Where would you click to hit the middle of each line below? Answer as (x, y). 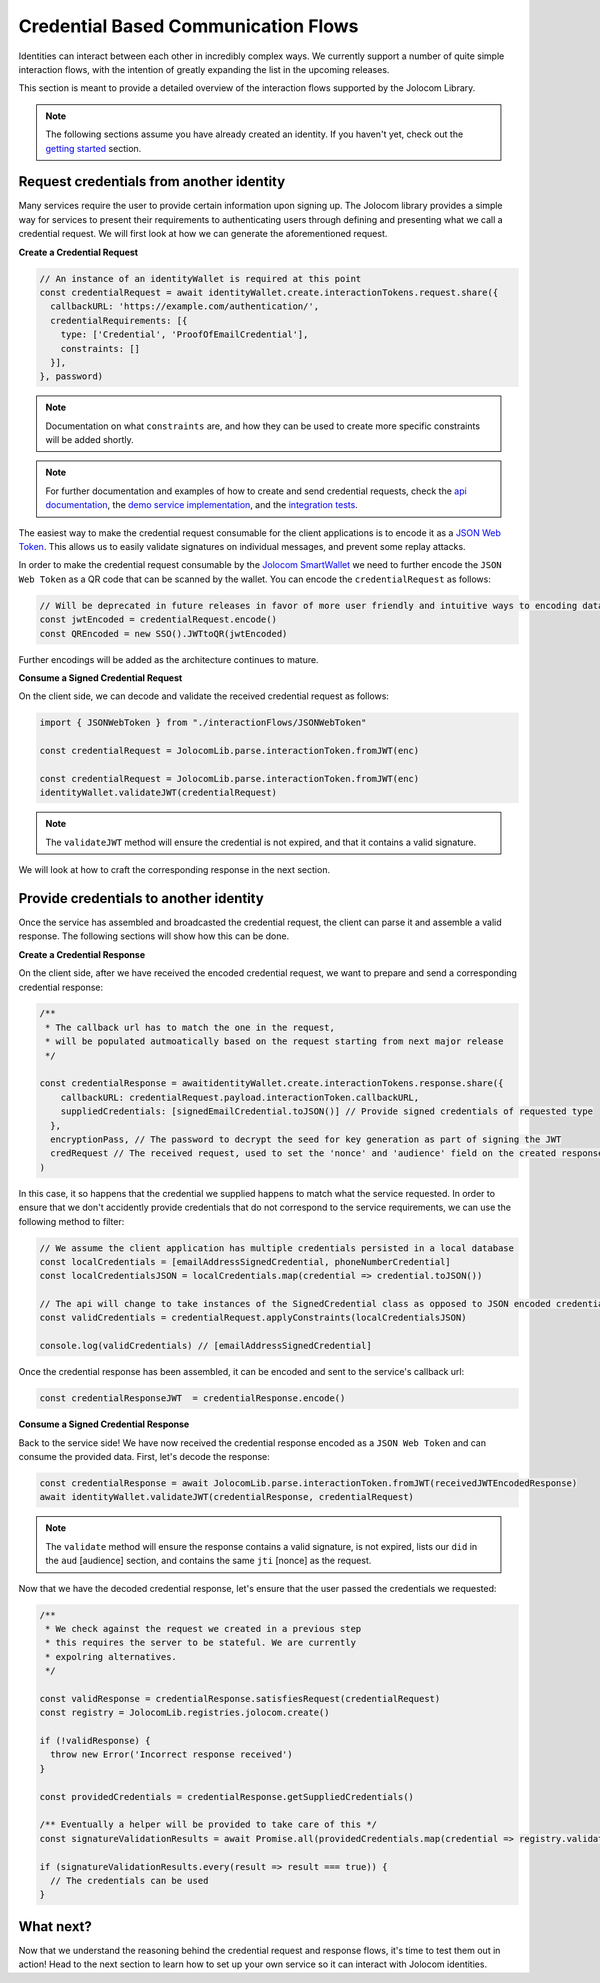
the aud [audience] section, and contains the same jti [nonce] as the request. (208, 1561)
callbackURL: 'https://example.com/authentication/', (185, 306)
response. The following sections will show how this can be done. (154, 936)
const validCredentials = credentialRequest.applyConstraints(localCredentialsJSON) (253, 1318)
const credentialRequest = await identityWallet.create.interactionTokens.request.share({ (269, 292)
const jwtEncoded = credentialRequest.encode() (158, 619)
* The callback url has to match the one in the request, (190, 1027)
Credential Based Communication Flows (188, 26)
